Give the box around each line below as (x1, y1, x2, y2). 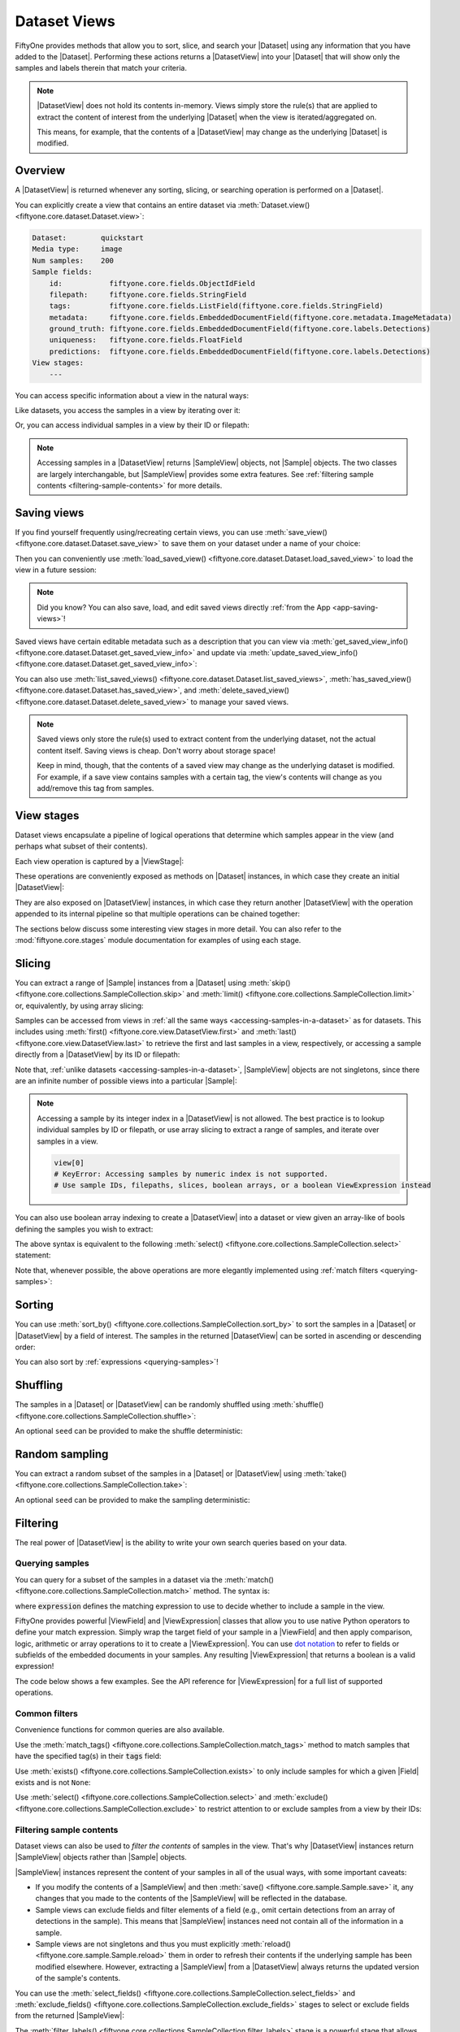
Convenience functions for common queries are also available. (15, 1725, 225, 1735)
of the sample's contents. (35, 1973, 121, 1983)
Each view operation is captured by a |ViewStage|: (15, 856, 184, 866)
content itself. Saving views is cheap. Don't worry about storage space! (37, 745, 276, 755)
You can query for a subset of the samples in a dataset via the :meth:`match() (15, 1574, 274, 1584)
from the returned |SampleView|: (15, 2011, 125, 2021)
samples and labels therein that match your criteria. (15, 63, 187, 73)
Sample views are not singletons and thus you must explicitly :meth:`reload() (35, 1939, 292, 1948)
